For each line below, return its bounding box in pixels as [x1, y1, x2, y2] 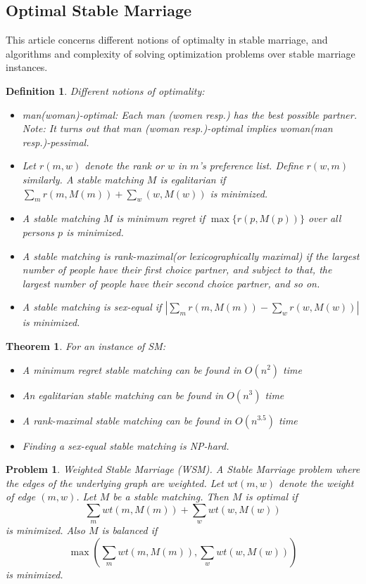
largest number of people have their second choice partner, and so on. [22, 275, 320, 290]
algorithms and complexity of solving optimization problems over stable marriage [6, 46, 355, 60]
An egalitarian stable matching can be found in [22, 387, 224, 402]
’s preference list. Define [198, 158, 303, 173]
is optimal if [245, 489, 298, 504]
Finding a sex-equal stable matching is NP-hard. [22, 438, 229, 453]
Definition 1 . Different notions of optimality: [6, 83, 205, 98]
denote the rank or [84, 158, 165, 173]
